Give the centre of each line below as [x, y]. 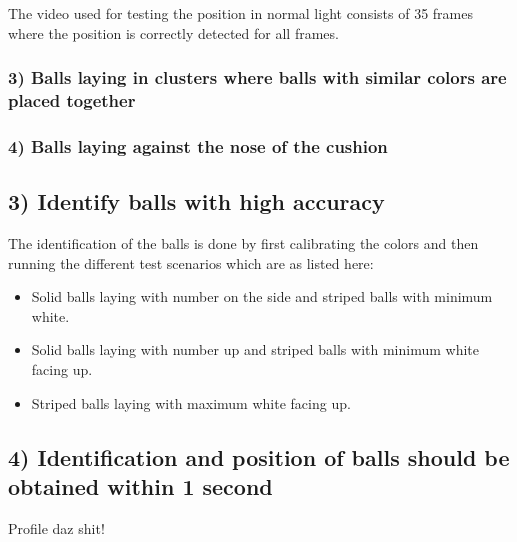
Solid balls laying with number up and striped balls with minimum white [255, 349]
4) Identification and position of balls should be [259, 456]
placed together [72, 100]
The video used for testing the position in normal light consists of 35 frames [240, 13]
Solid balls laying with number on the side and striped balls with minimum [262, 296]
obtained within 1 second [140, 485]
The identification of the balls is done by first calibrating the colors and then [243, 243]
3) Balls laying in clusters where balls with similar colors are [257, 77]
